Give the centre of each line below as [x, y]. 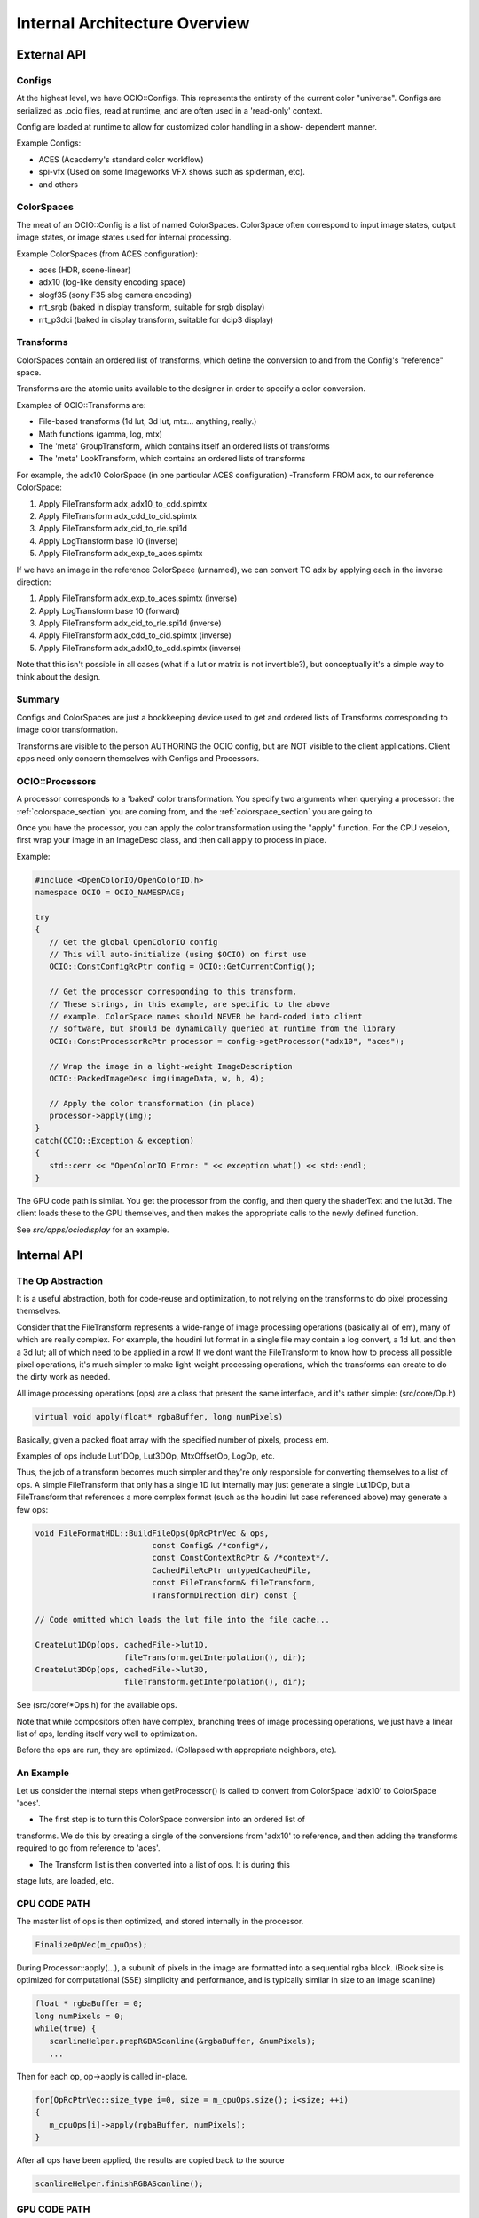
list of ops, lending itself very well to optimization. [107, 1734]
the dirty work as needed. [63, 1377]
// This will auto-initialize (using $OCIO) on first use [178, 954]
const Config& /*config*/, [211, 1545]
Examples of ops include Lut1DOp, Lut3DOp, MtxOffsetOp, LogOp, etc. [145, 1456]
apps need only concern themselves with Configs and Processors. [138, 758]
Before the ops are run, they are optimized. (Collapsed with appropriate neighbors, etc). [177, 1750]
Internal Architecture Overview [133, 23]
